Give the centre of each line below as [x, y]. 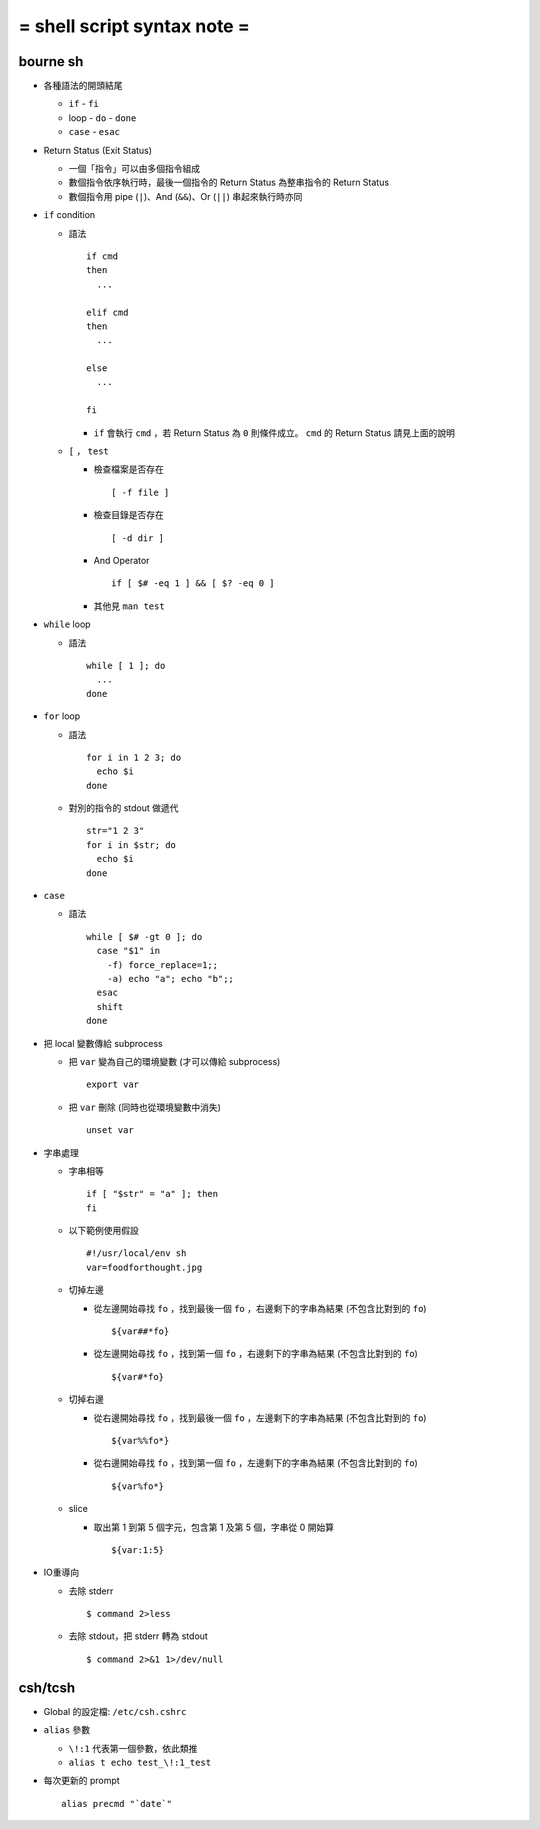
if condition [69, 215]
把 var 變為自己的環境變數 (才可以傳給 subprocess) [174, 1061]
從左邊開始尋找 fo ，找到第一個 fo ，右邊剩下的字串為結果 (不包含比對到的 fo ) [256, 1354]
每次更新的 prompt [81, 1781]
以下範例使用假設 [103, 1231]
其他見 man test [129, 606]
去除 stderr [91, 1591]
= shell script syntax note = [134, 26]
